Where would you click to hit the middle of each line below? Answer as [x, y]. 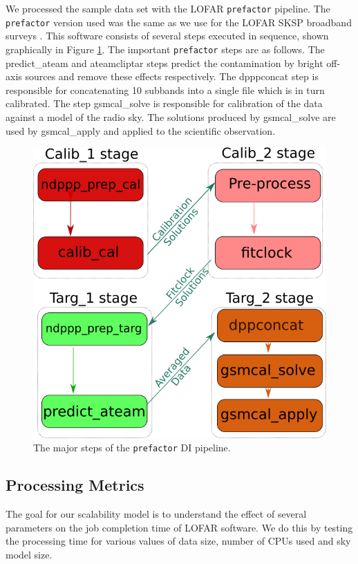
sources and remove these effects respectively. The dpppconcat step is [172, 76]
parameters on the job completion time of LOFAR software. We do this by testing [179, 527]
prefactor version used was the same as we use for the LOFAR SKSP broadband [179, 22]
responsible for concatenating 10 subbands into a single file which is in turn [165, 90]
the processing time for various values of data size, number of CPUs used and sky [178, 541]
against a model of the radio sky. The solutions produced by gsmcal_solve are [171, 116]
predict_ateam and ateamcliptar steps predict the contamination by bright [164, 63]
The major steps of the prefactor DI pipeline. [132, 448]
